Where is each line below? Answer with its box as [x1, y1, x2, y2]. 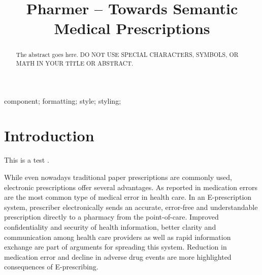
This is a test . [4, 155, 49, 165]
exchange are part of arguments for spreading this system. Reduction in [4, 241, 227, 252]
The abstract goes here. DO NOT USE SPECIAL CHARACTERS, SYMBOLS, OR [16, 50, 239, 59]
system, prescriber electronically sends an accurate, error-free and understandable [4, 201, 258, 212]
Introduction [4, 125, 94, 146]
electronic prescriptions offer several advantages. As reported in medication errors [4, 181, 257, 192]
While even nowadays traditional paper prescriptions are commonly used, [4, 171, 232, 182]
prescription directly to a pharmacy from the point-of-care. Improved [4, 211, 219, 222]
